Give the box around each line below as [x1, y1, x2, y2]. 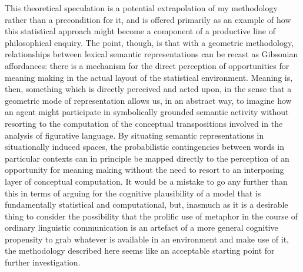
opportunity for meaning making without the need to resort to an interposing [5, 163, 284, 176]
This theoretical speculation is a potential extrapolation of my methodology [5, 2, 278, 14]
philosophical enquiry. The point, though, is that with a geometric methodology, [5, 36, 294, 48]
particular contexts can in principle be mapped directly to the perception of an [5, 152, 289, 164]
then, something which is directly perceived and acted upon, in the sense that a [5, 83, 292, 95]
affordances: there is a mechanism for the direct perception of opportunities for [5, 59, 289, 71]
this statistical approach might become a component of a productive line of [5, 25, 275, 37]
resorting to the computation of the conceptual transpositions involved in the [5, 117, 283, 129]
